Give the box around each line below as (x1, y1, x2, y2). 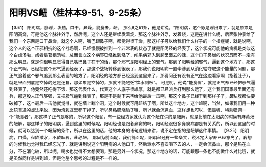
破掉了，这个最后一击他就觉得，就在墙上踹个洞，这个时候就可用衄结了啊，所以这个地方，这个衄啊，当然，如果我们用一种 (9, 100, 255, 106)
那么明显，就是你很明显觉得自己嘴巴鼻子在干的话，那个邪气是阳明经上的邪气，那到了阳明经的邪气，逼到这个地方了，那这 (9, 59, 255, 65)
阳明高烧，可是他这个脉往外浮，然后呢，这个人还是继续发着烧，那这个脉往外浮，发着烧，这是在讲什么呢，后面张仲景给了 (9, 31, 255, 37)
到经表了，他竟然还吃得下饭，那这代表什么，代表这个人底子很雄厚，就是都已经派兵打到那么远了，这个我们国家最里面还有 (9, 86, 255, 92)
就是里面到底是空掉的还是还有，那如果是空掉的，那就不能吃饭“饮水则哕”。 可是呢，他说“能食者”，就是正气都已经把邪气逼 (9, 79, 256, 85)
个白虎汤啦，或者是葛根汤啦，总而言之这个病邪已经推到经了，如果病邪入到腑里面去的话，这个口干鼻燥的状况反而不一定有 (9, 52, 255, 58)
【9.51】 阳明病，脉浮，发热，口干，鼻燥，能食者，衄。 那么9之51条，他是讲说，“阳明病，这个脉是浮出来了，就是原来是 (9, 25, 253, 30)
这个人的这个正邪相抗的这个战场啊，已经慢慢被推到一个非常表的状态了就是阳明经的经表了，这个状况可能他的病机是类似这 (9, 45, 255, 51)
